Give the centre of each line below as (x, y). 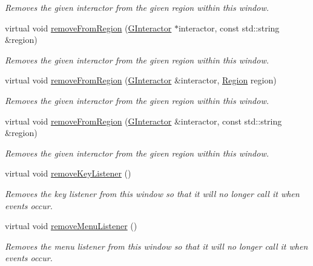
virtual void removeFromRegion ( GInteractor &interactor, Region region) (141, 80)
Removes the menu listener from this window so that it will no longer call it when (156, 246)
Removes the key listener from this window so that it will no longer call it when (152, 193)
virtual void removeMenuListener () (71, 226)
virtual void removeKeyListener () (68, 173)
